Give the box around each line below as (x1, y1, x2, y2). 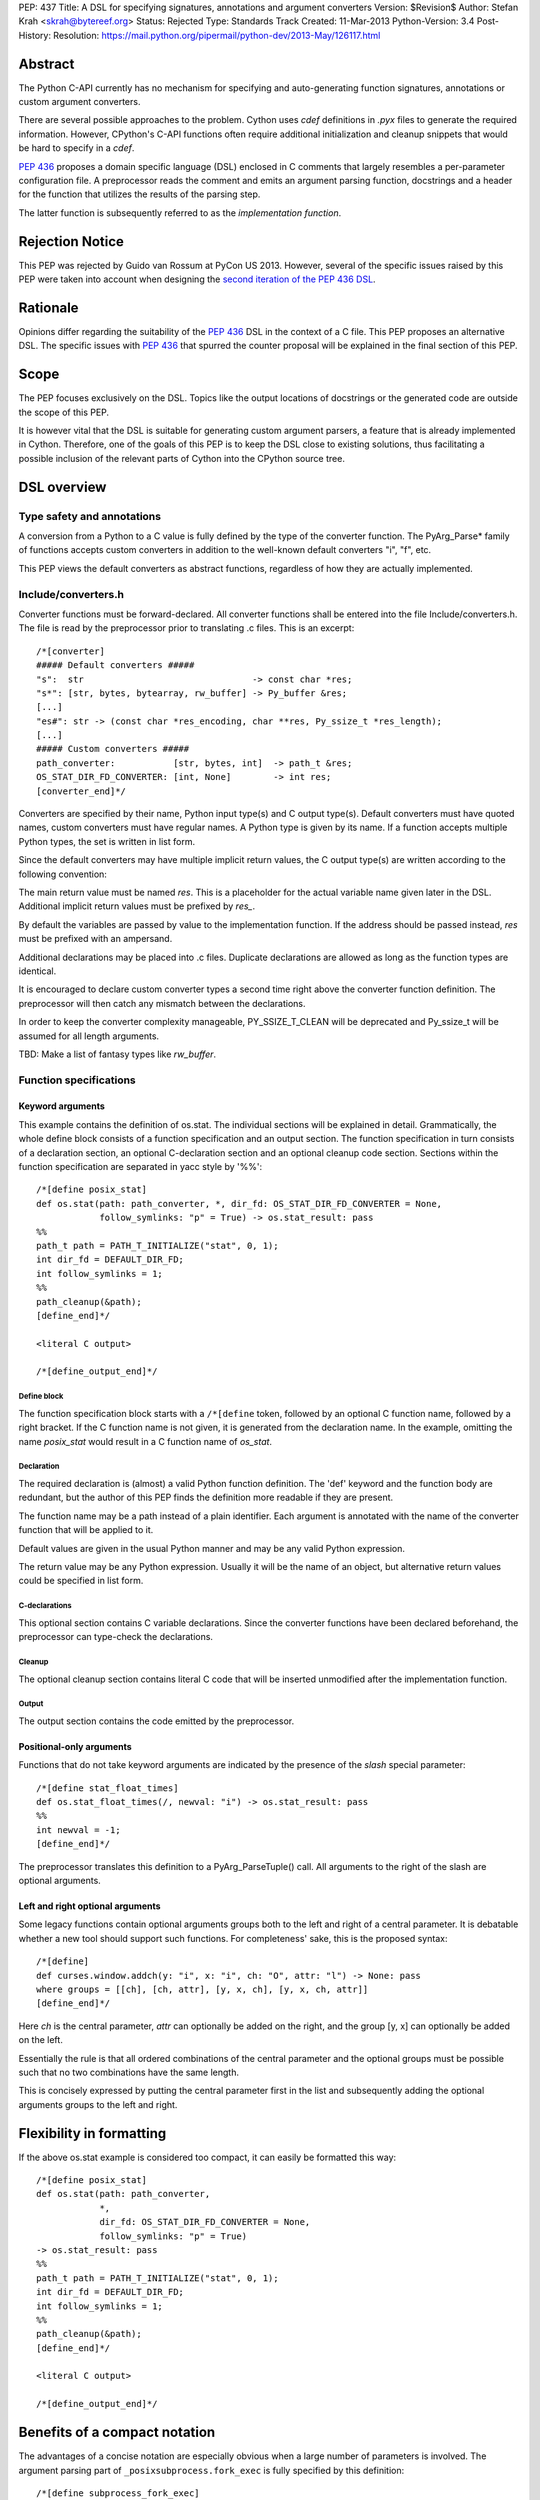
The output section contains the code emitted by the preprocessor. (18, 1715, 295, 1727)
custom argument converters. (18, 96, 141, 108)
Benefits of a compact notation (18, 2424, 216, 2441)
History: (18, 29, 52, 41)
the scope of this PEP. (18, 406, 110, 418)
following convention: (18, 868, 107, 880)
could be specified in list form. (18, 1575, 144, 1587)
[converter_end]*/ (36, 785, 127, 797)
